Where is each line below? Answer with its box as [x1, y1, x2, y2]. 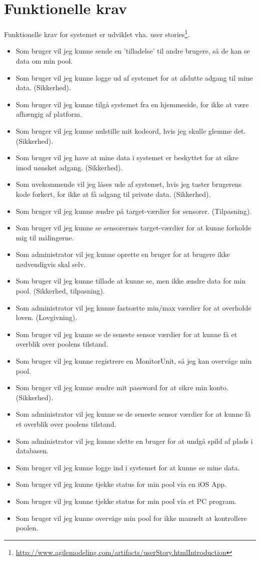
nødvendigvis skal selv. [15, 258, 86, 269]
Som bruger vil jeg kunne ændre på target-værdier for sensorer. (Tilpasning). [15, 205, 251, 216]
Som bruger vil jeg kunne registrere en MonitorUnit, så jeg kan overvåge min [15, 356, 252, 366]
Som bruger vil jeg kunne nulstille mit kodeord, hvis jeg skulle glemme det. [15, 125, 246, 136]
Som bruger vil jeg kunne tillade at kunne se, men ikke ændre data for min [15, 275, 245, 286]
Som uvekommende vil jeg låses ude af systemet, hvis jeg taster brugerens [15, 179, 242, 189]
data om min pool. [15, 55, 73, 66]
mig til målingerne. [15, 232, 74, 242]
